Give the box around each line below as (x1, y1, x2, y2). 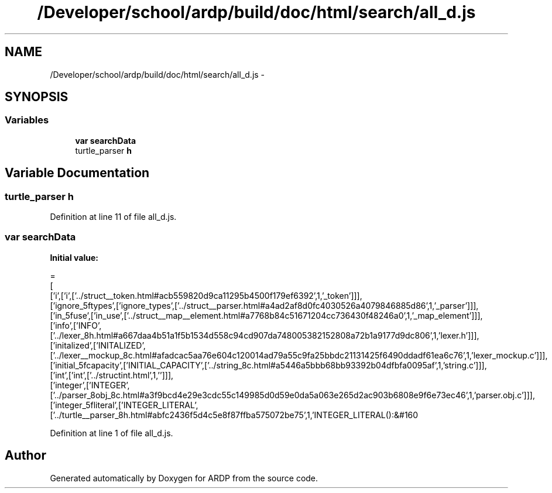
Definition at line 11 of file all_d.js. (50, 212, 177, 222)
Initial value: (50, 252, 98, 263)
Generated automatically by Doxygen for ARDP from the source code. (50, 473, 318, 483)
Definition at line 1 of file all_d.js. (50, 428, 173, 438)
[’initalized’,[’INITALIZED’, (50, 340, 146, 350)
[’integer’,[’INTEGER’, (50, 380, 130, 390)
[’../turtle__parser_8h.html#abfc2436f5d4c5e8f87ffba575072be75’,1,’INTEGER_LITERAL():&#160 (50, 409, 419, 420)
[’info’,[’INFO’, (50, 320, 102, 330)
